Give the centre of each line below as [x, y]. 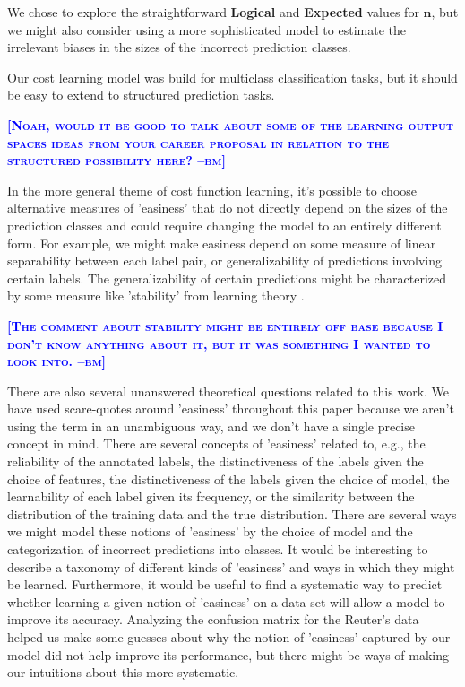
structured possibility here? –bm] [116, 160]
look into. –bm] [57, 361]
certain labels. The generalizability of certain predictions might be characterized [227, 278]
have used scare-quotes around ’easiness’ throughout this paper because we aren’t [231, 409]
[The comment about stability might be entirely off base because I [225, 325]
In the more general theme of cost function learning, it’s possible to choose [212, 190]
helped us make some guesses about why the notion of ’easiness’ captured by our [229, 637]
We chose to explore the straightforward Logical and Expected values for [213, 12]
